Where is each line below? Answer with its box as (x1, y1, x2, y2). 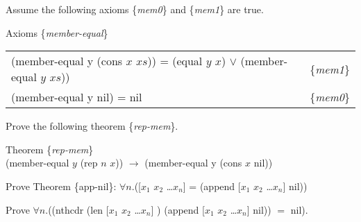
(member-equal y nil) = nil (11, 89, 142, 105)
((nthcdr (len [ (48, 202, 109, 216)
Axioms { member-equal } (6, 25, 108, 40)
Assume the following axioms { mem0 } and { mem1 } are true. (6, 2, 264, 16)
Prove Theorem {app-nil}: (6, 178, 117, 193)
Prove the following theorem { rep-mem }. (6, 119, 178, 133)
